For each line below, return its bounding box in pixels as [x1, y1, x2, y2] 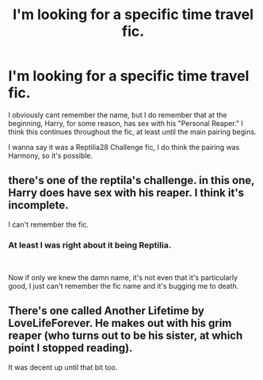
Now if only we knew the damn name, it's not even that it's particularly [8, 273, 238, 282]
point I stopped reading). [8, 341, 133, 355]
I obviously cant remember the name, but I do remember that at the [8, 109, 227, 120]
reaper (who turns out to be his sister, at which [8, 329, 243, 343]
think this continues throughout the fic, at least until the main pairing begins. [8, 127, 257, 136]
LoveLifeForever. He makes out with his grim [8, 317, 232, 330]
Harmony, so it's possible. [8, 151, 93, 160]
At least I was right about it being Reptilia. [8, 240, 172, 251]
